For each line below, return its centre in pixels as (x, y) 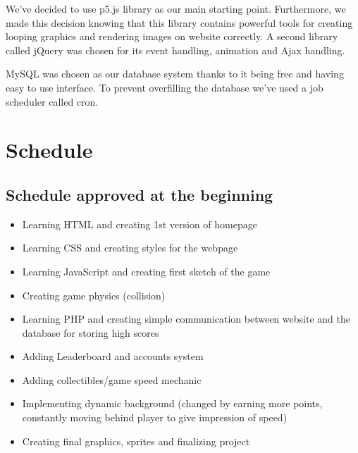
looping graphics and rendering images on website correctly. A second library (172, 36)
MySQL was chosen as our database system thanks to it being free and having (175, 74)
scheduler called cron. (52, 101)
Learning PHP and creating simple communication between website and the (186, 319)
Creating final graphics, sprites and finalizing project (136, 441)
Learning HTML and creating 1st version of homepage (140, 224)
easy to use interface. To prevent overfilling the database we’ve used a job (165, 87)
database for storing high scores (91, 332)
